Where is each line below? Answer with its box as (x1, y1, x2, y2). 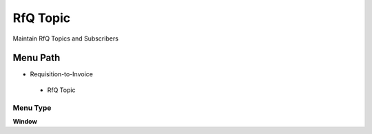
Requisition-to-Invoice (30, 70, 93, 78)
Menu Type (12, 103, 52, 113)
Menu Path (12, 52, 61, 64)
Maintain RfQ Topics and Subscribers (12, 34, 118, 43)
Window (12, 117, 38, 125)
